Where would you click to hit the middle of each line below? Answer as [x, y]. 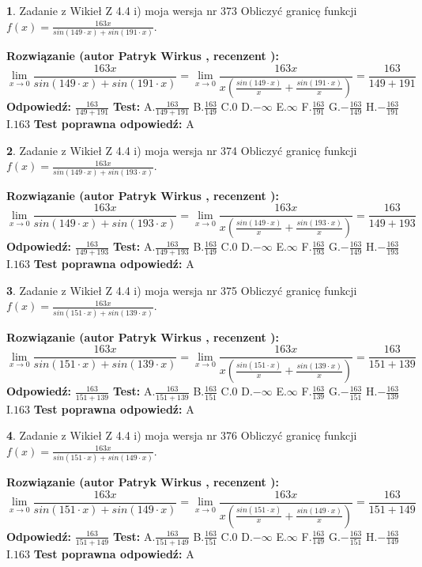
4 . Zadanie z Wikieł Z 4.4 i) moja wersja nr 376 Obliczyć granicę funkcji [182, 435]
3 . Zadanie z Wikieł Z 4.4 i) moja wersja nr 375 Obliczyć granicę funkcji [182, 290]
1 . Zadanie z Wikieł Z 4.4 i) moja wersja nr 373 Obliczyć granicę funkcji [182, 10]
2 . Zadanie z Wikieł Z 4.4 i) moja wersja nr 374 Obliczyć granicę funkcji [182, 150]
